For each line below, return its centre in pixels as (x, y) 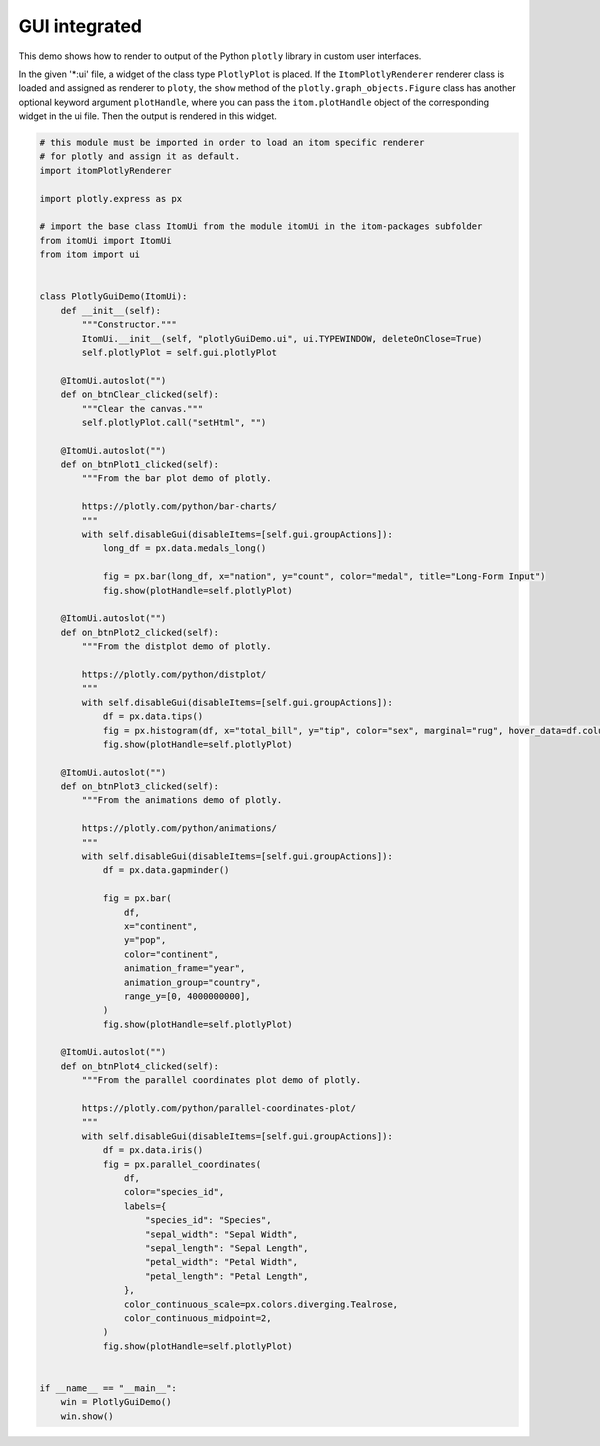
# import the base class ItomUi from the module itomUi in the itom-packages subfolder (261, 226)
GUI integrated (80, 26)
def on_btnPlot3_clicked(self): (140, 786)
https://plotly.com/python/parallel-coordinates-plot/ (219, 1108)
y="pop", (145, 940)
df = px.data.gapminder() (166, 870)
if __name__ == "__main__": (108, 1388)
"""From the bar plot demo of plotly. (176, 478)
